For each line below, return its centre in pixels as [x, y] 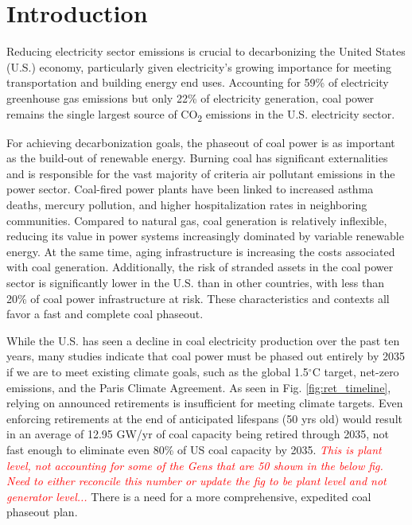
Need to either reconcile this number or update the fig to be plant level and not [196, 481]
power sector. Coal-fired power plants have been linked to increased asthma [190, 189]
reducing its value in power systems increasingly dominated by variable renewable [205, 236]
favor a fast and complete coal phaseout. [105, 314]
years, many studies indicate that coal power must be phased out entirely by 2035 [206, 356]
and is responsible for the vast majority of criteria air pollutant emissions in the [201, 173]
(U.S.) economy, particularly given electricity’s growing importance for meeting [199, 66]
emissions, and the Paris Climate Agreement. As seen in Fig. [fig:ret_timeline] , [199, 387]
